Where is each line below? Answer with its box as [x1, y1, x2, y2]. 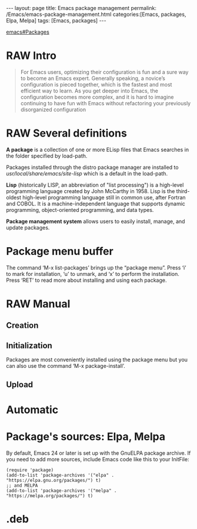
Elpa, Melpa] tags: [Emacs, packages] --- [6, 17, 107, 24]
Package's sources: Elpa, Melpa [6, 430, 166, 443]
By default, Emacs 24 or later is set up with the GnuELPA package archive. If [6, 449, 191, 457]
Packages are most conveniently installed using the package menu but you [6, 356, 188, 363]
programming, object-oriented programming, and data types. [6, 206, 154, 213]
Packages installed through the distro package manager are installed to [6, 164, 179, 171]
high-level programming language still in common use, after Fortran [22, 194, 186, 201]
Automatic [6, 403, 59, 416]
